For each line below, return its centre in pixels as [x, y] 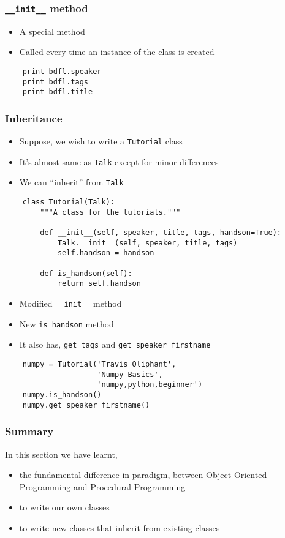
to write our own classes [64, 507]
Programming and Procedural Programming [102, 486]
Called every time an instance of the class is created [117, 52]
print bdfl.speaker [62, 71]
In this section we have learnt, [61, 454]
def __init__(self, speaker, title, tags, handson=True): [161, 233]
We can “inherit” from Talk [71, 182]
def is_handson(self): [86, 273]
